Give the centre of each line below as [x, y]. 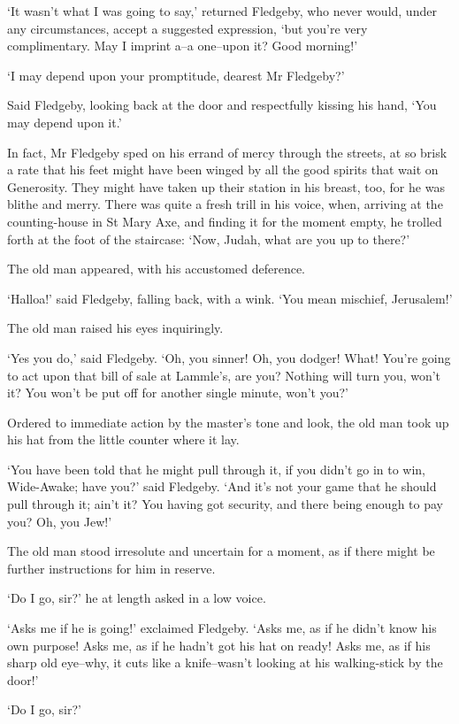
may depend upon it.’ [65, 122]
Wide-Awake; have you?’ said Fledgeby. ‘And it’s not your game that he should [222, 486]
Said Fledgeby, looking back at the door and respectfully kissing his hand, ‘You [222, 105]
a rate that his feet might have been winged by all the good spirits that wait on [223, 169]
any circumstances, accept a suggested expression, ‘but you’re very [187, 28]
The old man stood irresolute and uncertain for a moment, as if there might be [221, 551]
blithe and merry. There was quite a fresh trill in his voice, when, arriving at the [225, 204]
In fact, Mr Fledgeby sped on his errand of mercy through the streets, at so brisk [227, 152]
